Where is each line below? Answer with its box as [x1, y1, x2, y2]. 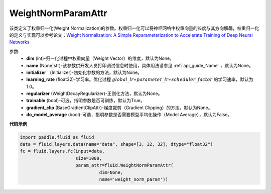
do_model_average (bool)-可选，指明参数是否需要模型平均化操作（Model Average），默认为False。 [26, 112, 232, 118]
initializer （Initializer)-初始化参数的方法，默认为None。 [26, 69, 143, 75]
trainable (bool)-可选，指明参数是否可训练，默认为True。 [26, 98, 145, 104]
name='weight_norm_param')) [99, 176, 168, 182]
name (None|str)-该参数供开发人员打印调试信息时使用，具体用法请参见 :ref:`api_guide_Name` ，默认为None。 [26, 62, 253, 68]
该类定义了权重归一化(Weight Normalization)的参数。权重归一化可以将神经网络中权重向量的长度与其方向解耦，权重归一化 [9, 25, 259, 31]
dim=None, [99, 169, 123, 175]
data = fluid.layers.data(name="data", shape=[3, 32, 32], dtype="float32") [20, 141, 213, 147]
